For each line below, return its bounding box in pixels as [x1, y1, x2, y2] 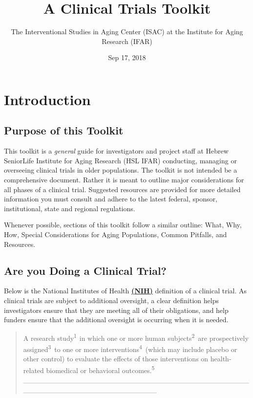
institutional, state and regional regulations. [4, 203, 135, 213]
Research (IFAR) [102, 36, 152, 46]
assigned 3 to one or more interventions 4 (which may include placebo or [23, 343, 237, 354]
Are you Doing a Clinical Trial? [4, 263, 167, 278]
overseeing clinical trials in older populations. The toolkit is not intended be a [4, 165, 237, 175]
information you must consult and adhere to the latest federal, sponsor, [4, 194, 217, 204]
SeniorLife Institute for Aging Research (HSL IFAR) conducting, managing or [4, 155, 237, 165]
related [23, 365, 44, 375]
